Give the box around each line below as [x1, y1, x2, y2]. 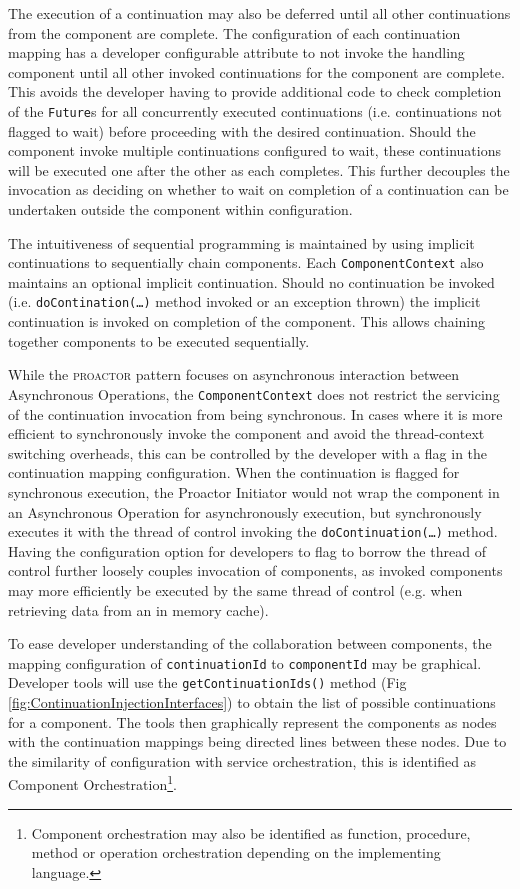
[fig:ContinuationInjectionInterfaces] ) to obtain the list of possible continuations [8, 692, 496, 713]
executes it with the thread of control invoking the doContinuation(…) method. [8, 521, 498, 542]
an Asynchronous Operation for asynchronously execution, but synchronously [8, 501, 482, 522]
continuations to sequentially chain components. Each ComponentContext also [8, 252, 484, 273]
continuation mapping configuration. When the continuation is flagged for [8, 462, 460, 483]
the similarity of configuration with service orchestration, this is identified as [8, 750, 477, 771]
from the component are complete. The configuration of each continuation [8, 22, 461, 43]
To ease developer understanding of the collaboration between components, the [8, 633, 492, 654]
